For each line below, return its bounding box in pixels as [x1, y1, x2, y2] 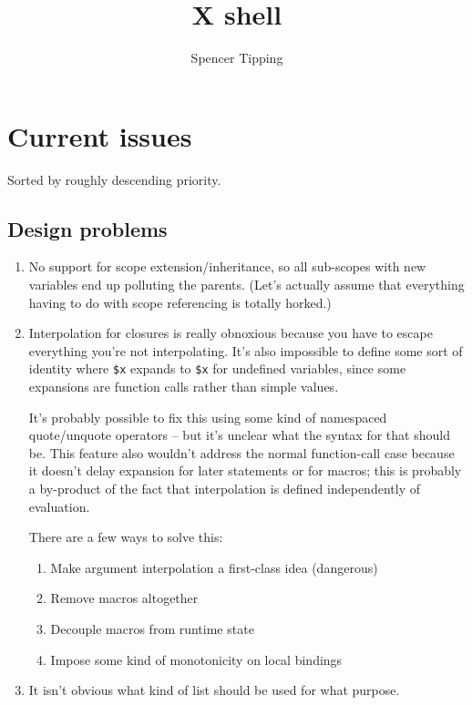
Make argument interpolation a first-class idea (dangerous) [50, 557, 378, 577]
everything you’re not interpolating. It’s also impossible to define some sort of [28, 341, 463, 360]
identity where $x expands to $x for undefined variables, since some [28, 359, 406, 378]
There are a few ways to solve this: [28, 527, 223, 547]
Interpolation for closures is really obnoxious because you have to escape [28, 323, 433, 342]
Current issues [7, 117, 192, 154]
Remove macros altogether [50, 588, 199, 608]
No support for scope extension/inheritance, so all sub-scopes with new [28, 257, 426, 276]
